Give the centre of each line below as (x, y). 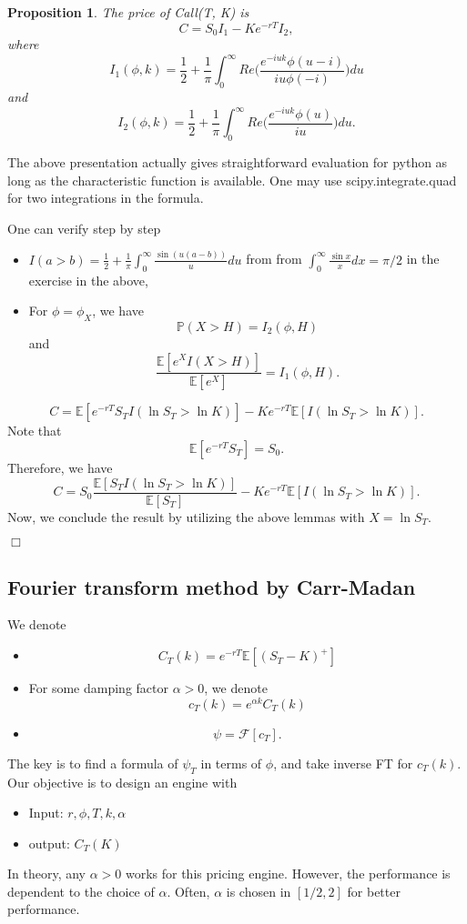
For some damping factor (98, 688)
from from (274, 259)
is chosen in (259, 891)
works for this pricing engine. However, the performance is (288, 874)
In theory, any (47, 874)
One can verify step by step (84, 228)
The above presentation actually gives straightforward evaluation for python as (228, 162)
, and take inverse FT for (343, 763)
